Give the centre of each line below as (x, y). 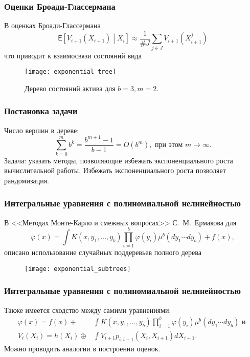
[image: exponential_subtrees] (78, 269)
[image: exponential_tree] (70, 72)
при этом (169, 145)
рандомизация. (27, 180)
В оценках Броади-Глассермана (52, 25)
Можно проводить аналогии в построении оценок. (82, 348)
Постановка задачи (41, 111)
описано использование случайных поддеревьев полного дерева (103, 252)
